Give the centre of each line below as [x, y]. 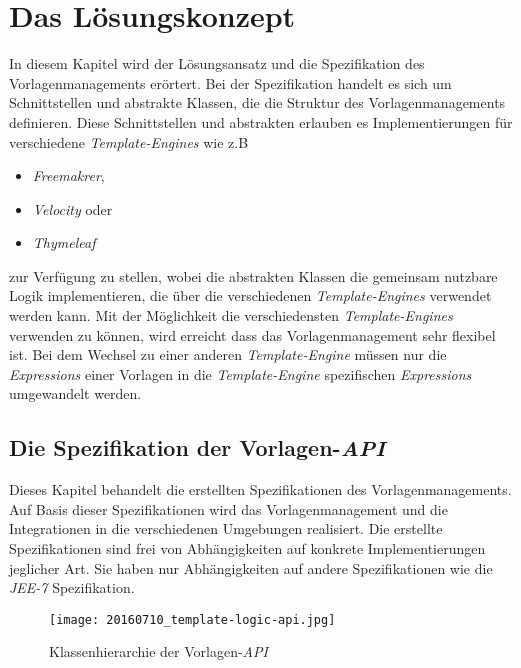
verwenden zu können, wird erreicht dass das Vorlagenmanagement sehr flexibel [252, 334]
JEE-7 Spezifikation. [72, 587]
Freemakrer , [68, 175]
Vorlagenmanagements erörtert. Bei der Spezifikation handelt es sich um [230, 82]
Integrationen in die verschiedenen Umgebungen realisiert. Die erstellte [226, 528]
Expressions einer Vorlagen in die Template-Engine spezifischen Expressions [240, 373]
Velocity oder [72, 208]
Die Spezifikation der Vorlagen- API [197, 447]
